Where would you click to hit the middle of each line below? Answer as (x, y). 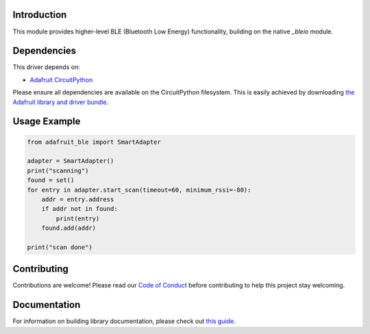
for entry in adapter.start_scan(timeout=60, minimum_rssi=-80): (139, 190)
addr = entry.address (78, 199)
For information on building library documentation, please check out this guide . (124, 321)
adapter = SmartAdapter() (71, 161)
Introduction (40, 15)
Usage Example (47, 121)
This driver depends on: (46, 67)
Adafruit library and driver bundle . (61, 102)
